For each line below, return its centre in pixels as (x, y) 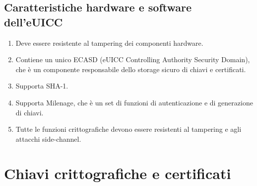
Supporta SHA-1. (42, 86)
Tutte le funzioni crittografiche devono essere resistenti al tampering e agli (128, 129)
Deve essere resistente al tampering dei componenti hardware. (109, 43)
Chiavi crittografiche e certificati (118, 173)
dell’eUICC (33, 22)
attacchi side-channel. (48, 139)
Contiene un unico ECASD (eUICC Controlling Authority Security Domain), (133, 59)
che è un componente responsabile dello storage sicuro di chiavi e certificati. (131, 69)
